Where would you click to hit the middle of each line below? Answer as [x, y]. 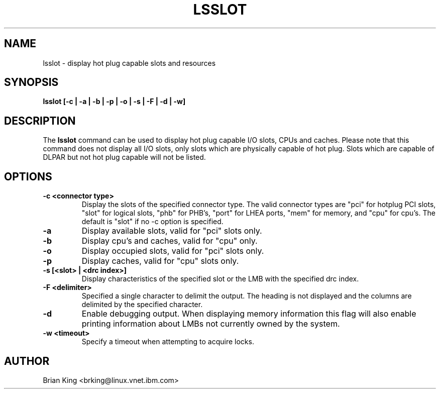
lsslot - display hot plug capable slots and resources [129, 63]
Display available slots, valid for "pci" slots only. [172, 231]
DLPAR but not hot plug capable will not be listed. [124, 157]
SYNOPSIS [31, 82]
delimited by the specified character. [142, 305]
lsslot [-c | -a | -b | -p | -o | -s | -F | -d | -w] [114, 102]
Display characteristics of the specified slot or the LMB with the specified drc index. [220, 279]
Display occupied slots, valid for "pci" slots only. [173, 251]
